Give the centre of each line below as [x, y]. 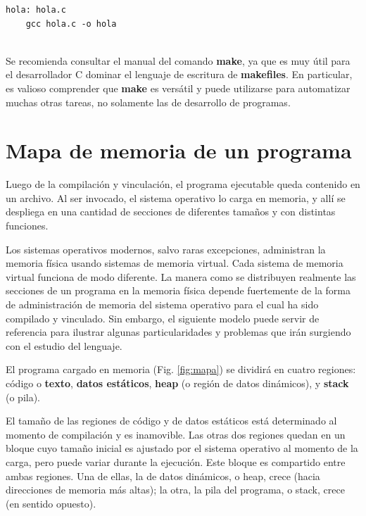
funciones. [27, 226]
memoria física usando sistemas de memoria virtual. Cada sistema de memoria [175, 263]
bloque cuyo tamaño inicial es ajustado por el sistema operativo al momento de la [182, 448]
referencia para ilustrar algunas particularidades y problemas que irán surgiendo [178, 332]
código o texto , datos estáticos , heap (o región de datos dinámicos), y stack [177, 383]
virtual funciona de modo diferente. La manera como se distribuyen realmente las [181, 276]
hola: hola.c [36, 10]
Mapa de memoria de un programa [179, 150]
